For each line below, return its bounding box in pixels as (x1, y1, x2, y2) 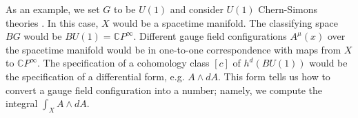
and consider (170, 2, 223, 16)
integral (6, 96, 38, 110)
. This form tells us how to (218, 69, 330, 83)
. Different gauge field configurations (133, 29, 287, 43)
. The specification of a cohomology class (37, 56, 210, 70)
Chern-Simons (258, 2, 317, 16)
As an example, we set (6, 2, 100, 16)
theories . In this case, (6, 15, 99, 29)
